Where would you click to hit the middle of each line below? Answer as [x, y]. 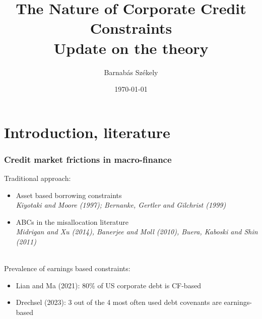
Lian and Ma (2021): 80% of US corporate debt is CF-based [109, 285]
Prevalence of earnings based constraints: [67, 268]
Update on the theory [131, 48]
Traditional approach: [38, 178]
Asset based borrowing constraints [69, 195]
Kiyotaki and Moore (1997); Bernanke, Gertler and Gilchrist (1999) [121, 205]
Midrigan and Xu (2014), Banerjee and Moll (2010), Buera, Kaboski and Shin [137, 232]
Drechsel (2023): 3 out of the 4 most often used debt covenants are [119, 302]
